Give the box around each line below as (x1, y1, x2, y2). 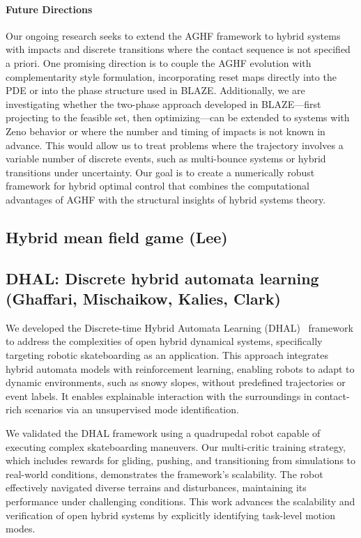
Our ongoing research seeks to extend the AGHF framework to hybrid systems (6, 28, 341, 43)
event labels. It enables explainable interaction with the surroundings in (6, 388, 312, 403)
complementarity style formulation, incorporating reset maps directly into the (6, 69, 337, 84)
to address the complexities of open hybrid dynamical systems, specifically (6, 334, 323, 348)
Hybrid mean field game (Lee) (6, 226, 228, 247)
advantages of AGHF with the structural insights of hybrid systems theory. (6, 192, 326, 206)
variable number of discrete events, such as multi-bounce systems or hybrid (6, 151, 326, 166)
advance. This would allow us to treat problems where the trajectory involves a (6, 137, 344, 152)
